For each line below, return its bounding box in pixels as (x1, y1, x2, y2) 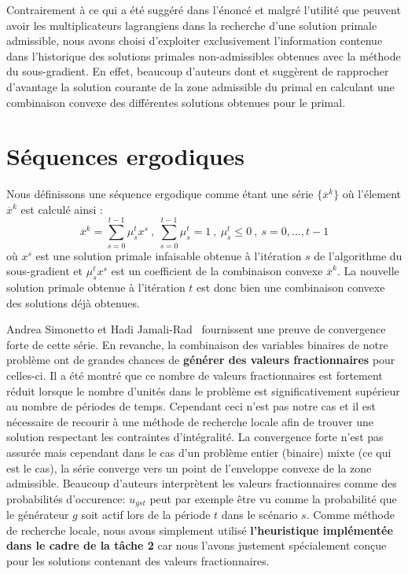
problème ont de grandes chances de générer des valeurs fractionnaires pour (6, 351, 395, 368)
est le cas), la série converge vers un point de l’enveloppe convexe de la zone (6, 459, 372, 476)
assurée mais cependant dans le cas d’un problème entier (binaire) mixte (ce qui (6, 443, 391, 460)
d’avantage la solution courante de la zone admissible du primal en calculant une (6, 78, 395, 94)
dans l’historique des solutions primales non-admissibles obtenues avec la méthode (6, 47, 401, 64)
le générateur (6, 506, 69, 523)
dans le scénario (221, 506, 298, 523)
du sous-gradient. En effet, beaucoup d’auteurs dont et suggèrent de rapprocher (6, 63, 389, 79)
